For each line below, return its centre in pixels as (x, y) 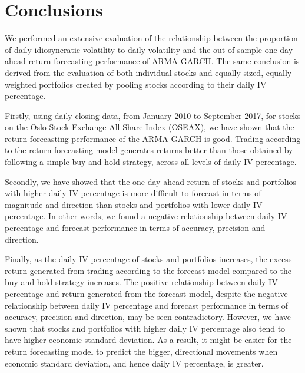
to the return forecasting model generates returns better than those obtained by (149, 150)
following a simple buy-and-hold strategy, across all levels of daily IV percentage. (151, 162)
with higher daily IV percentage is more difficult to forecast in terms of (133, 193)
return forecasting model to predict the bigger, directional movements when (141, 351)
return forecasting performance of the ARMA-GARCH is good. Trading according (153, 138)
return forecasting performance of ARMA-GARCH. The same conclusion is (164, 61)
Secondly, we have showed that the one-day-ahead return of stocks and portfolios (151, 181)
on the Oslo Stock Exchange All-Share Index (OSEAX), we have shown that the (150, 127)
